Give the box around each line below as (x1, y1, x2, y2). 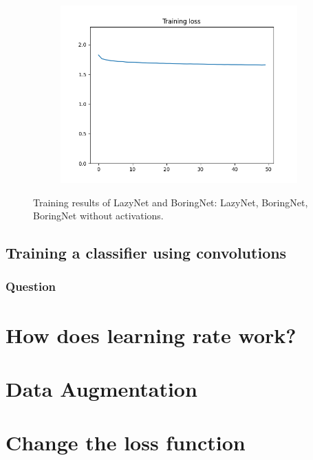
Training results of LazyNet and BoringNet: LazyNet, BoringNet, (33, 195, 308, 209)
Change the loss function (6, 428, 246, 457)
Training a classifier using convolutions (6, 242, 287, 263)
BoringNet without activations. (33, 208, 164, 223)
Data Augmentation (6, 374, 197, 402)
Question (6, 278, 56, 295)
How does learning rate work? (6, 320, 296, 349)
